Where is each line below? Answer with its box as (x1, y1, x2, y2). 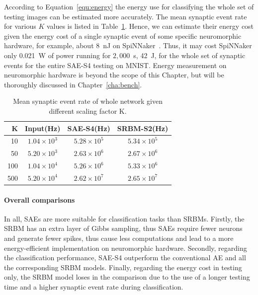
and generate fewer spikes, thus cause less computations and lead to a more (4, 232, 234, 243)
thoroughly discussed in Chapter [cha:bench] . (4, 79, 142, 89)
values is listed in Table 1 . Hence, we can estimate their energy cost (46, 21, 254, 31)
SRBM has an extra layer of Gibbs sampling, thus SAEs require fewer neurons (4, 223, 243, 233)
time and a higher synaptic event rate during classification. (4, 281, 183, 292)
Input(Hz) (25, 123, 61, 133)
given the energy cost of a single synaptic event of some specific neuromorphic (4, 30, 242, 41)
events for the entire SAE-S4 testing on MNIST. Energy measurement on (4, 60, 227, 70)
